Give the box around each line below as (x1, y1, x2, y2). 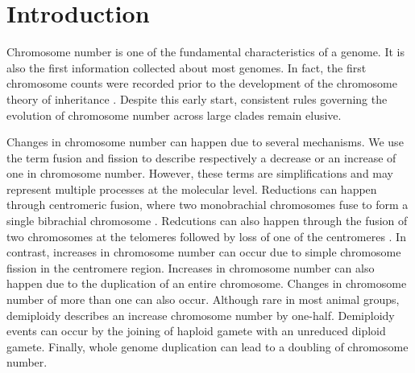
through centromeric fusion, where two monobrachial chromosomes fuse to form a (6, 196, 409, 213)
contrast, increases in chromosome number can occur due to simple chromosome (6, 244, 401, 260)
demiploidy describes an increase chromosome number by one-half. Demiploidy (6, 306, 395, 323)
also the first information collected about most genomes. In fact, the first (6, 59, 367, 76)
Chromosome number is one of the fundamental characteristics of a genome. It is (6, 43, 405, 60)
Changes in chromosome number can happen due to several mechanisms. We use (6, 133, 404, 150)
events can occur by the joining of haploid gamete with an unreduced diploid (6, 322, 386, 339)
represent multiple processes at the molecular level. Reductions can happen (6, 180, 377, 197)
